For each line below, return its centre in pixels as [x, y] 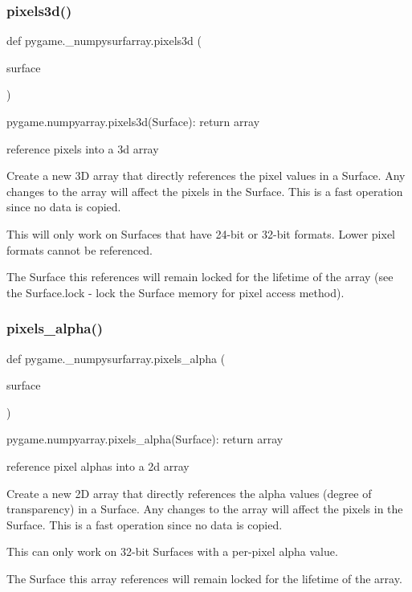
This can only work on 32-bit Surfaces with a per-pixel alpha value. [172, 551]
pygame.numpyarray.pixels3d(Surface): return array [133, 121]
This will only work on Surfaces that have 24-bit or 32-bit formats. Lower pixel [201, 233]
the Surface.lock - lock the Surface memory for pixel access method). [175, 292]
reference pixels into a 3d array [83, 148]
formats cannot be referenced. [80, 249]
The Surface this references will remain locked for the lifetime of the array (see [200, 277]
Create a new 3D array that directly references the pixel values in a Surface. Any [206, 176]
